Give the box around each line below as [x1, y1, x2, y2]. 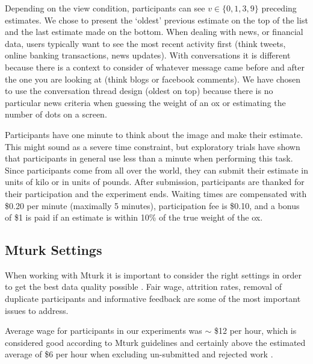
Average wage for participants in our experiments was [5, 324, 202, 337]
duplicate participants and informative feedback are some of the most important [5, 292, 301, 305]
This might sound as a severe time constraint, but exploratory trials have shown [5, 140, 300, 152]
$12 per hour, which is [214, 324, 297, 337]
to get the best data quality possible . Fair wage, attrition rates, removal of [5, 280, 282, 293]
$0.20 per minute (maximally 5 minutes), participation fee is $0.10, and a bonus [5, 199, 300, 212]
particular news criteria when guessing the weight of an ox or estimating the [5, 96, 286, 108]
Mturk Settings [5, 240, 102, 259]
